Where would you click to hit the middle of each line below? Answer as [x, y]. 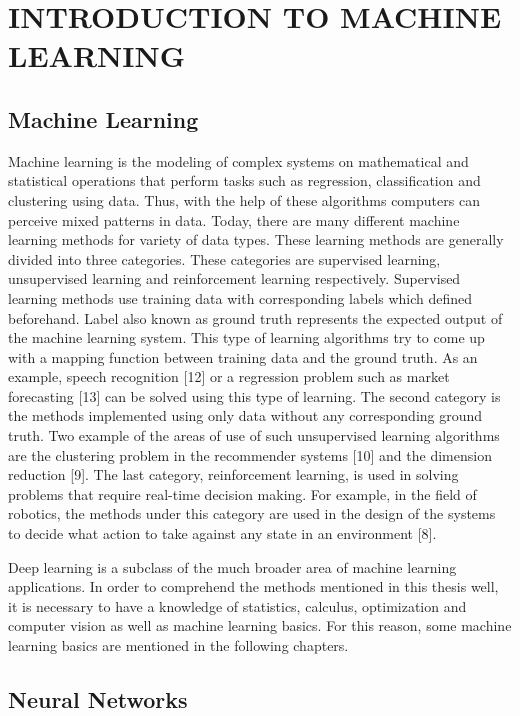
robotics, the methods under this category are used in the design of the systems [252, 513]
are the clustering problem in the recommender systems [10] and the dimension [250, 454]
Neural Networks [98, 699]
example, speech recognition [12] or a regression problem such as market [229, 376]
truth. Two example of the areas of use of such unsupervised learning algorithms [254, 435]
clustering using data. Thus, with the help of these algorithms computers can [244, 199]
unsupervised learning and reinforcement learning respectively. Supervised [234, 278]
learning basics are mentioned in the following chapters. [178, 645]
